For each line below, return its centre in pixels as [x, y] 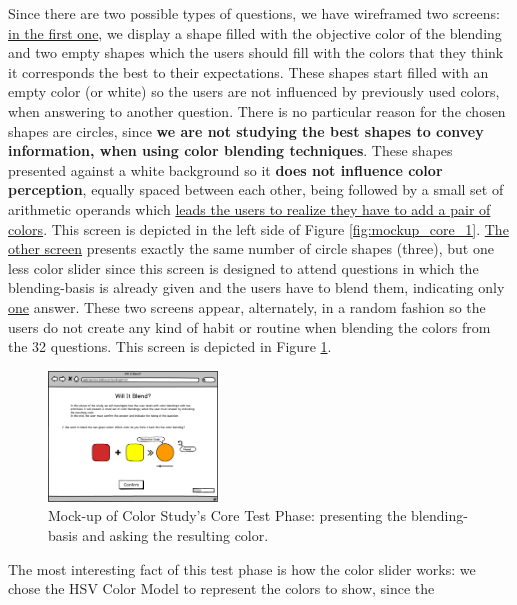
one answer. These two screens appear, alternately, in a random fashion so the [247, 306]
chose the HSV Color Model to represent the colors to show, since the [221, 588]
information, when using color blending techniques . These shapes [230, 150]
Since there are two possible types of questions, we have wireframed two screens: [254, 13]
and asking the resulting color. [175, 534]
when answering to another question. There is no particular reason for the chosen [257, 110]
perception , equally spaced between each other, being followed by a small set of [256, 189]
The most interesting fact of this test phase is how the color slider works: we [242, 568]
